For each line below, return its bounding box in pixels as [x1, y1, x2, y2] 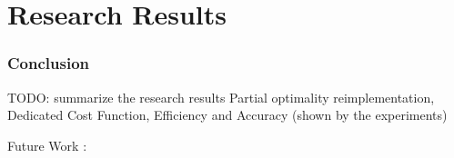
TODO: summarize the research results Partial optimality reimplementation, [7, 87, 435, 106]
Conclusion [7, 52, 89, 74]
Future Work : [7, 135, 87, 154]
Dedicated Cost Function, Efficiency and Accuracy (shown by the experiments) [7, 105, 448, 124]
